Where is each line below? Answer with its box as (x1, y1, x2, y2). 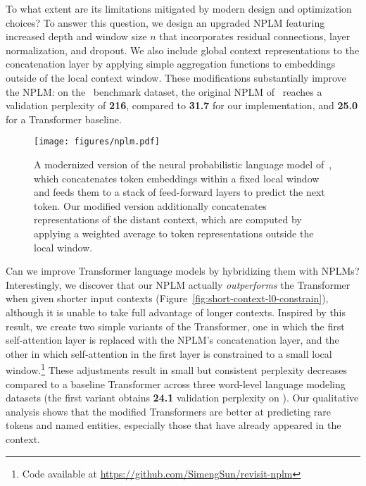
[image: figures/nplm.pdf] (34, 137, 160, 147)
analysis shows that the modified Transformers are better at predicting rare (6, 404, 331, 418)
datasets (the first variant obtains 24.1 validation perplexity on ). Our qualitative (6, 390, 359, 405)
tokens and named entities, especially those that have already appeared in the (6, 418, 341, 432)
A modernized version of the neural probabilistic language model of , (34, 157, 332, 171)
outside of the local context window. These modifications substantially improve (6, 70, 346, 85)
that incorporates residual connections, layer (159, 29, 351, 44)
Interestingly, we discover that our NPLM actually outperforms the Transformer (6, 277, 351, 292)
